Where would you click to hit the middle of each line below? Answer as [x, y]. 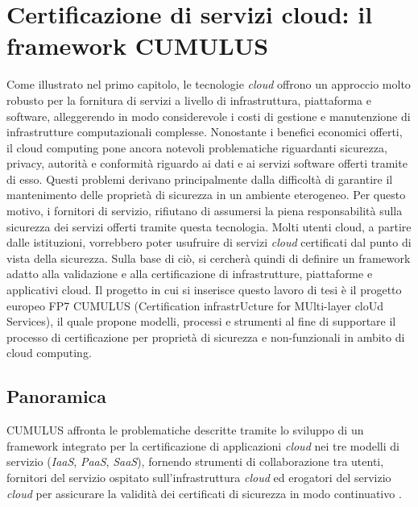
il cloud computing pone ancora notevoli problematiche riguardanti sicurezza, [197, 147]
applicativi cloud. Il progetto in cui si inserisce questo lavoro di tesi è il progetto [204, 290]
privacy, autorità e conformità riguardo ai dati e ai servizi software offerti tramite [207, 163]
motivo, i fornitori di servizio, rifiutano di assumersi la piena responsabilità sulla [205, 211]
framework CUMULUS [138, 46]
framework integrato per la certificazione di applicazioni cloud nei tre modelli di [203, 445]
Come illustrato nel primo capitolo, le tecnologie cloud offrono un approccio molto [209, 84]
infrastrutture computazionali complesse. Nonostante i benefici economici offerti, [205, 132]
